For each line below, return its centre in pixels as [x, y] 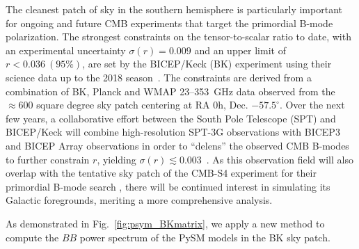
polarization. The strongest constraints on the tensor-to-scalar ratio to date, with [178, 37]
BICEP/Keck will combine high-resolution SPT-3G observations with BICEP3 [173, 132]
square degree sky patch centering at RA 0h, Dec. [142, 105]
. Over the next [312, 105]
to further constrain [48, 159]
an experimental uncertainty [66, 50]
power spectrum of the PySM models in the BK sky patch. [205, 237]
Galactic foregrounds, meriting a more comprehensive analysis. [139, 200]
